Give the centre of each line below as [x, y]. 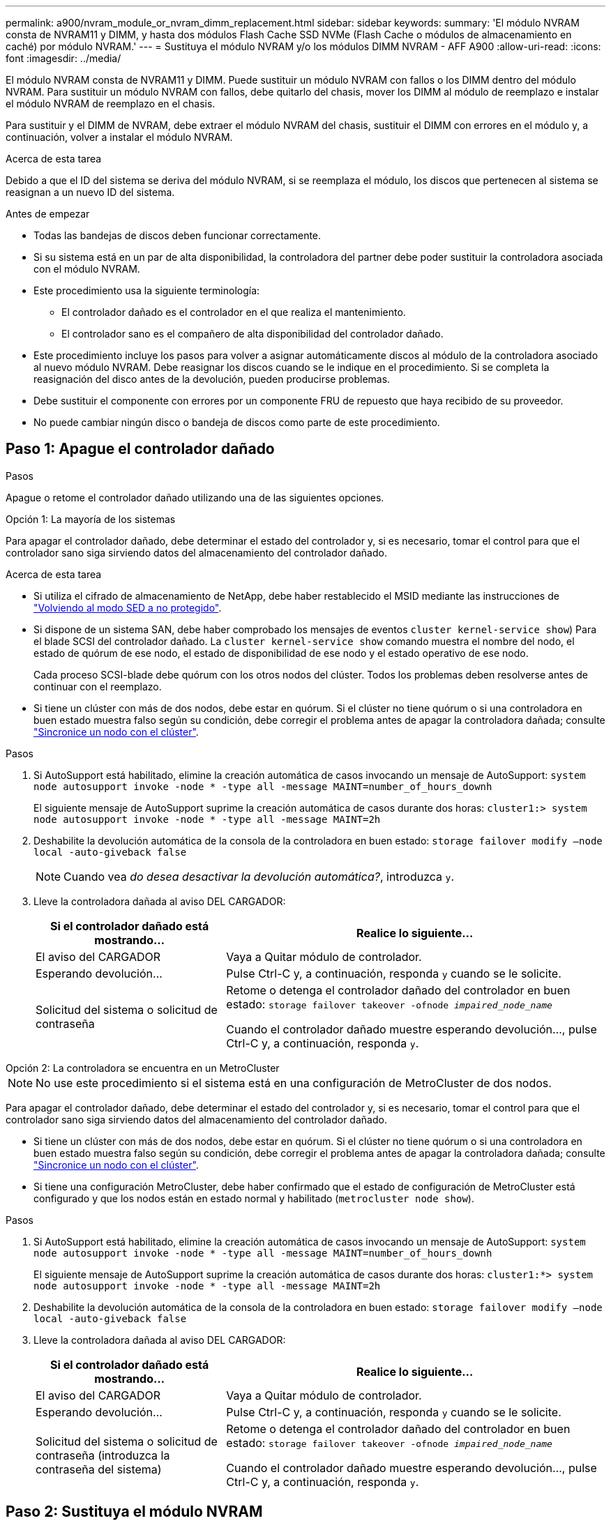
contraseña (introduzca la [103, 1455]
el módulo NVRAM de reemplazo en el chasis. [111, 104]
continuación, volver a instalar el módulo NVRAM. [119, 137]
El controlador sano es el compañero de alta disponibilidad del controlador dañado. [252, 334]
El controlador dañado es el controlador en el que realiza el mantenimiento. [234, 312]
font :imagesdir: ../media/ [63, 58]
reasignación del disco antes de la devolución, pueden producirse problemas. [212, 379]
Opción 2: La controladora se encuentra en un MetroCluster [143, 1068]
